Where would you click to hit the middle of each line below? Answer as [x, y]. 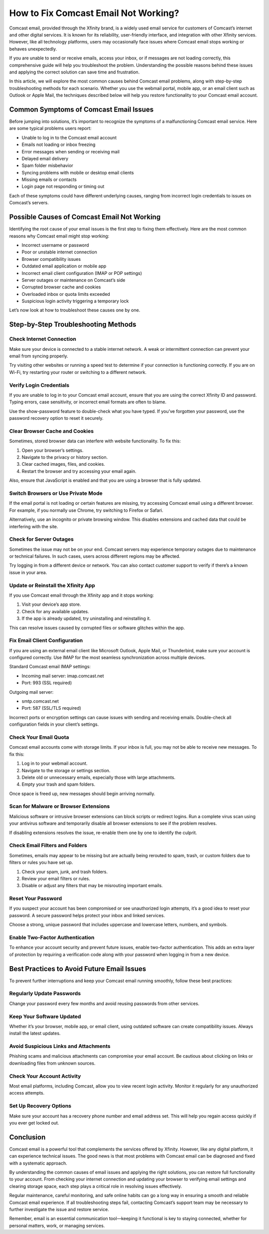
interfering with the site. [34, 526]
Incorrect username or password [55, 245]
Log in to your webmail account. [55, 763]
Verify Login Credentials [39, 385]
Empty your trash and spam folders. [59, 784]
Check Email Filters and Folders [48, 846]
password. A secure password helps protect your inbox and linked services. [87, 915]
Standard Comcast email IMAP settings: [50, 667]
